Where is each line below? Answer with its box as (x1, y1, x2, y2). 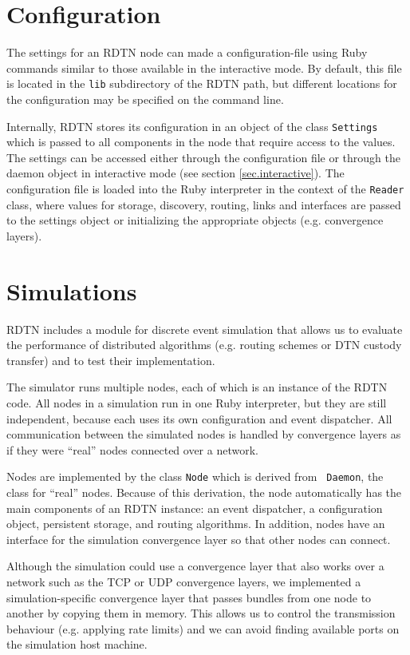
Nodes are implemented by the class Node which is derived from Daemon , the (6, 468, 384, 485)
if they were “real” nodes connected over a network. (6, 441, 258, 458)
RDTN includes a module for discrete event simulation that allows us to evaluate (6, 320, 403, 337)
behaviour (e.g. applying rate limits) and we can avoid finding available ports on (6, 620, 400, 637)
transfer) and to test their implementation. (6, 351, 215, 368)
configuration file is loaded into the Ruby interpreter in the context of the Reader (6, 181, 404, 196)
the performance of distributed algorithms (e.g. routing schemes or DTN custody (6, 336, 402, 353)
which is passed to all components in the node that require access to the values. (6, 133, 396, 150)
